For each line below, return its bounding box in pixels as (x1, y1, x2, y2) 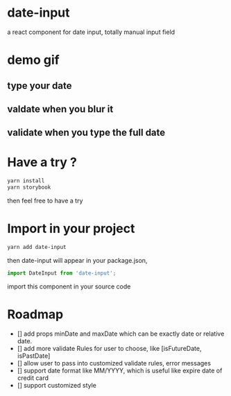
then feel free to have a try (7, 196, 83, 205)
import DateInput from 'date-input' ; (7, 269, 117, 277)
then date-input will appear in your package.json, (7, 256, 148, 264)
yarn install (7, 178, 45, 184)
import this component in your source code (7, 282, 131, 291)
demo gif (7, 52, 60, 68)
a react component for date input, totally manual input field (7, 28, 176, 36)
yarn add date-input (7, 243, 67, 250)
